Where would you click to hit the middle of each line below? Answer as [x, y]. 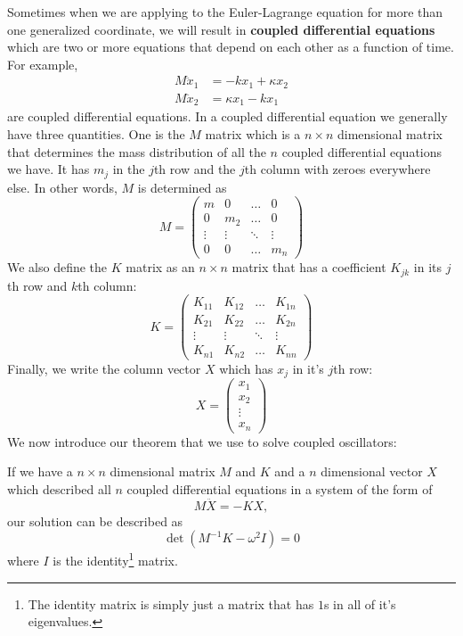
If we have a [40, 471]
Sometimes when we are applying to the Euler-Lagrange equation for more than [225, 12]
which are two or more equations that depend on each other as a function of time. [231, 47]
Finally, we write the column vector [104, 368]
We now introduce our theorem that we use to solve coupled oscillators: [202, 441]
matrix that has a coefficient [309, 267]
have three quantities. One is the [96, 133]
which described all [59, 489]
